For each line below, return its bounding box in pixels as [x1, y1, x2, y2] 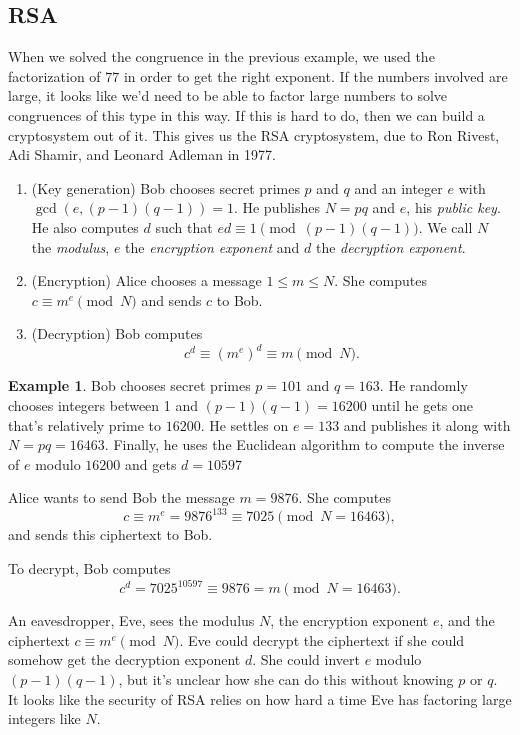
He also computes [31, 216, 139, 237]
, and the [439, 610, 495, 631]
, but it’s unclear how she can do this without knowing [118, 668, 454, 689]
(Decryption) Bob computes [31, 323, 203, 344]
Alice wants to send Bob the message [8, 487, 235, 508]
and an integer [354, 177, 443, 198]
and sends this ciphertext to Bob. [8, 524, 213, 545]
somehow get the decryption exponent [8, 649, 241, 670]
